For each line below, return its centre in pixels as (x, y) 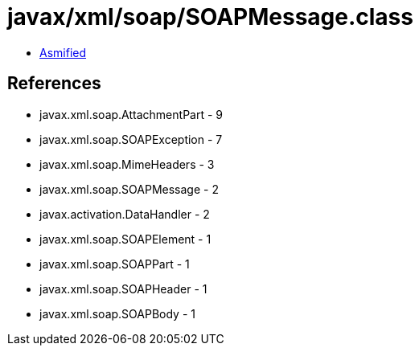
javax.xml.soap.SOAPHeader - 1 (123, 289)
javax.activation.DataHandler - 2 (125, 214)
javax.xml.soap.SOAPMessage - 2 (129, 189)
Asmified (63, 52)
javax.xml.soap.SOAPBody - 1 (117, 313)
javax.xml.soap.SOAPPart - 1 (115, 264)
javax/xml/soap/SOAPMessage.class (210, 17)
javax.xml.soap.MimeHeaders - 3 (127, 164)
